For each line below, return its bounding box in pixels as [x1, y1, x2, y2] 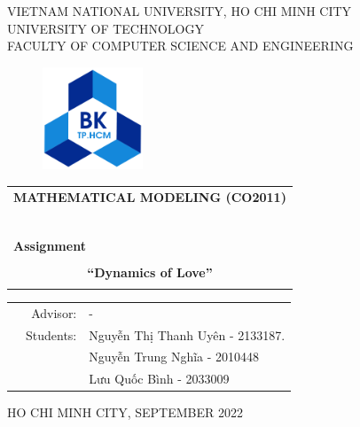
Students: [26, 325, 77, 344]
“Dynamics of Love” [87, 262, 213, 281]
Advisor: [31, 303, 77, 322]
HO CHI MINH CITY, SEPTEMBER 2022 [7, 403, 243, 422]
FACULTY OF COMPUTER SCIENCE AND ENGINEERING [7, 36, 354, 55]
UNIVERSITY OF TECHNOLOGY [7, 19, 204, 37]
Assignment [13, 236, 86, 254]
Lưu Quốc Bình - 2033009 [89, 369, 230, 388]
